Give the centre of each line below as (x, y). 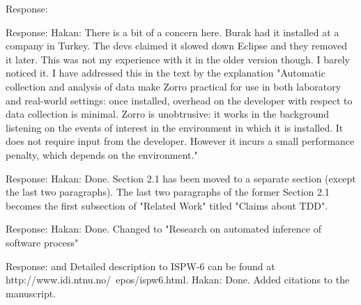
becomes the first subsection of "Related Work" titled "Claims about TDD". (167, 205)
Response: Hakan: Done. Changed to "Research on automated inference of (163, 229)
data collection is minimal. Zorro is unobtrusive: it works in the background (168, 114)
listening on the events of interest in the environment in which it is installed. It (175, 127)
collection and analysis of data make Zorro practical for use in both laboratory (174, 86)
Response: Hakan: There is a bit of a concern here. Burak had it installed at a (172, 32)
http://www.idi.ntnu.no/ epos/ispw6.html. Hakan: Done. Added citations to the (178, 280)
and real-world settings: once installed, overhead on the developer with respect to (179, 100)
